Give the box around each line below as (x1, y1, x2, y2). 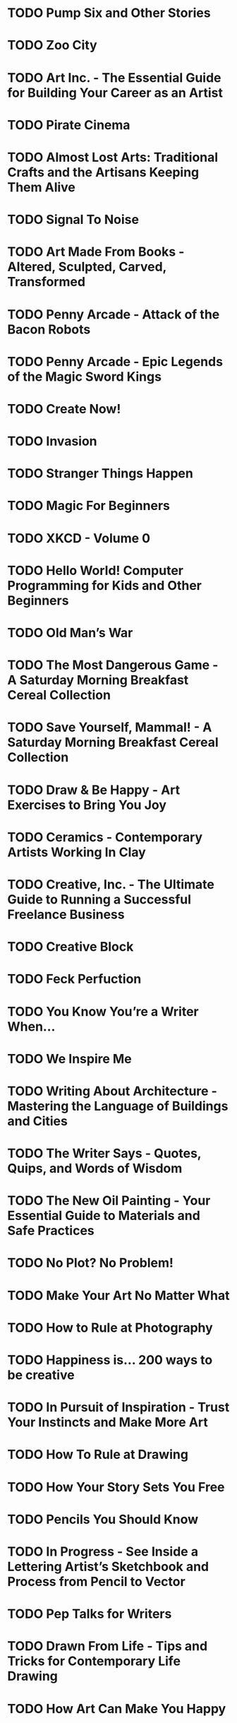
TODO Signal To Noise (7, 212, 140, 227)
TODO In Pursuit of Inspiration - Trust (7, 1399, 230, 1416)
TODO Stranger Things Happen (7, 466, 194, 482)
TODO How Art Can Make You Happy (7, 1700, 226, 1717)
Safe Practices (7, 1223, 95, 1239)
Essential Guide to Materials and (7, 1208, 201, 1224)
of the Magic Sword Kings (7, 369, 162, 384)
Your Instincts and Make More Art (7, 1414, 208, 1431)
